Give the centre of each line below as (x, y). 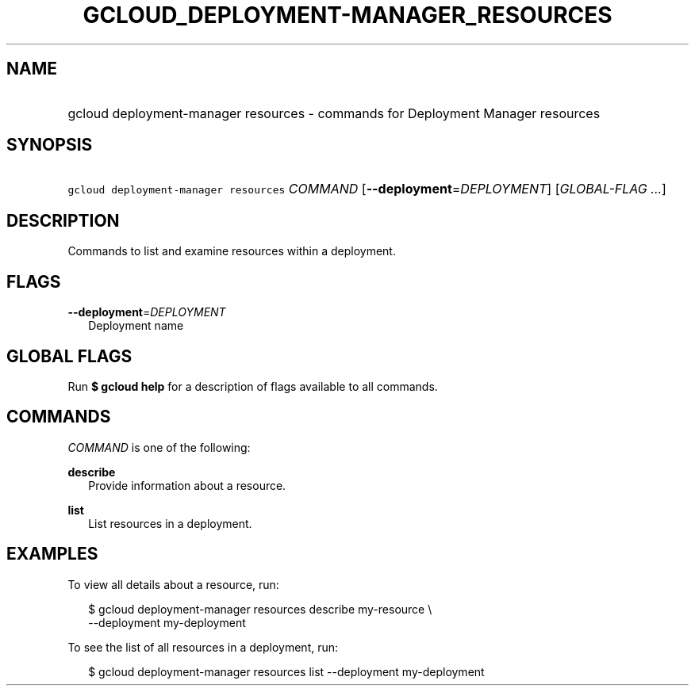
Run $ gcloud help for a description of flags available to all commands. (253, 386)
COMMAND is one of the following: (159, 447)
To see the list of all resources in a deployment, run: (203, 647)
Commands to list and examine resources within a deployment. (232, 251)
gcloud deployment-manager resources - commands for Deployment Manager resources (334, 113)
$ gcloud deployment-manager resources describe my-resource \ (260, 609)
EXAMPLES (52, 554)
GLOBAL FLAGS (69, 356)
